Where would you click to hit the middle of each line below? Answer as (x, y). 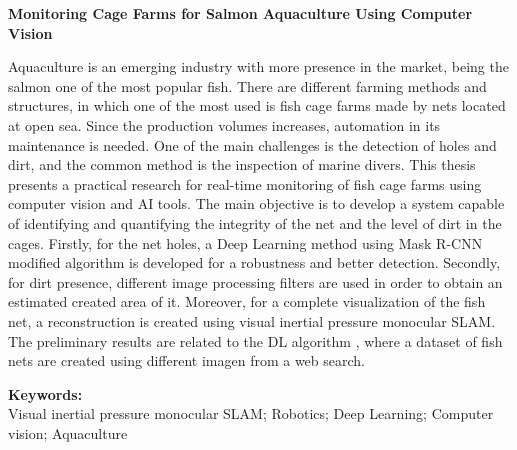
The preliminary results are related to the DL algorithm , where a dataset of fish (255, 340)
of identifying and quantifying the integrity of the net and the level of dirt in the (255, 222)
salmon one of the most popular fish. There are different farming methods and (247, 85)
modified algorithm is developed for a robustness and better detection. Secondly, (254, 262)
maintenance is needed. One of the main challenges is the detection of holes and (252, 144)
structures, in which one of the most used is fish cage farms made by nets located (257, 105)
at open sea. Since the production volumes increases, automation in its (224, 124)
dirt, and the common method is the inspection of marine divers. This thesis (242, 164)
